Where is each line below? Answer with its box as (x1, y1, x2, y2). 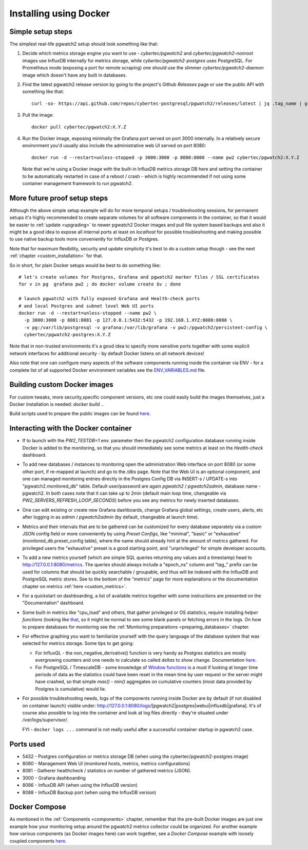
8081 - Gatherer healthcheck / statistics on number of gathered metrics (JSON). (22, 768, 192, 774)
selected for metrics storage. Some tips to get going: (22, 640, 134, 646)
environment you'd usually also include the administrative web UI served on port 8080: (22, 142, 206, 149)
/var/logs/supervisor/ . (22, 717, 69, 723)
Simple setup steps (9, 27, 73, 36)
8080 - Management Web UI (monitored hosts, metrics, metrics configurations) (22, 760, 190, 766)
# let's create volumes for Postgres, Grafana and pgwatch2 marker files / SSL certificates (18, 274, 260, 280)
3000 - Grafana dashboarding (22, 774, 86, 781)
